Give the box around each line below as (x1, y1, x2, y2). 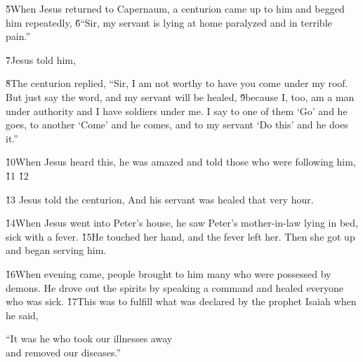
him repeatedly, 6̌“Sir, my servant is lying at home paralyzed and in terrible (6, 15, 332, 29)
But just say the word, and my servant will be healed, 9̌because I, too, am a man (6, 89, 355, 104)
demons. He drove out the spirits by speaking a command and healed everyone (6, 280, 344, 295)
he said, (6, 307, 39, 322)
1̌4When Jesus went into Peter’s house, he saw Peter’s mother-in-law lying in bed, (6, 215, 359, 230)
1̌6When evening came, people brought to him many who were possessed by (6, 266, 331, 281)
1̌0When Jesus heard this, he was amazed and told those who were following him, (6, 154, 356, 169)
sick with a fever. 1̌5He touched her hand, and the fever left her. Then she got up (6, 229, 355, 243)
